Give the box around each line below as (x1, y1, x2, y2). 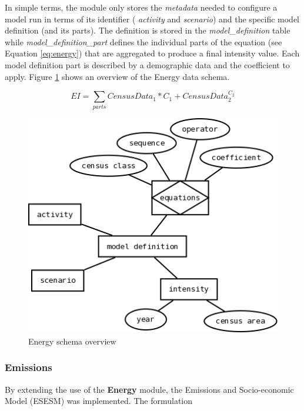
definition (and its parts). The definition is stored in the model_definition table (5, 24, 290, 36)
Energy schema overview (28, 335, 116, 347)
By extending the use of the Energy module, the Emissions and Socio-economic (5, 383, 294, 395)
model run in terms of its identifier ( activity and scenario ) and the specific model (5, 12, 299, 25)
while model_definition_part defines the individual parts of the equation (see (5, 35, 282, 48)
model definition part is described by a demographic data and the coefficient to (5, 58, 290, 71)
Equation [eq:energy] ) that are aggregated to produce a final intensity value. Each (5, 47, 300, 59)
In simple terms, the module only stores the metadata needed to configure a (5, 1, 278, 13)
